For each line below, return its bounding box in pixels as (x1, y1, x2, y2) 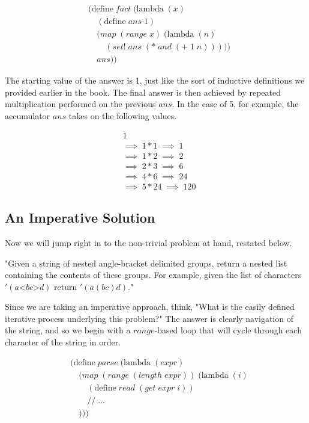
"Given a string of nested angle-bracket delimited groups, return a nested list (5, 256, 287, 269)
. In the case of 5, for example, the (172, 97, 299, 110)
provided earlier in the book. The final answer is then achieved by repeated (5, 85, 281, 98)
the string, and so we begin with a (5, 324, 131, 336)
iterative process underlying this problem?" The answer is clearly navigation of (5, 312, 294, 324)
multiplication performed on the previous (5, 97, 156, 110)
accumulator (5, 109, 50, 122)
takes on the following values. (68, 109, 177, 122)
